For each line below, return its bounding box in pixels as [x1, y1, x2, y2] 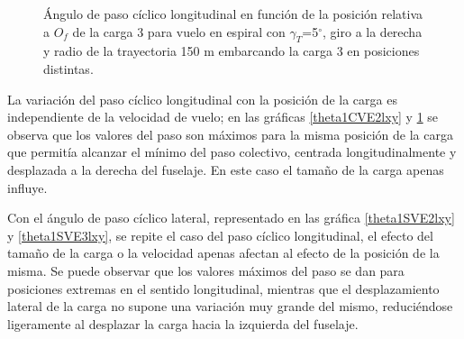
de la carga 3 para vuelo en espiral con [72, 22, 286, 41]
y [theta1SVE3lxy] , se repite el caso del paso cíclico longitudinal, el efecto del [7, 225, 433, 244]
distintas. [43, 59, 94, 78]
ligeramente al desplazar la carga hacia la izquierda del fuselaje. [7, 314, 359, 333]
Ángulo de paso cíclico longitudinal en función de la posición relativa [43, 5, 423, 23]
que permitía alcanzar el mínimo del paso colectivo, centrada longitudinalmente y [7, 142, 457, 161]
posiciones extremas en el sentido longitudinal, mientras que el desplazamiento [7, 279, 440, 298]
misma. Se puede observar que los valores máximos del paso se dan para [7, 261, 405, 279]
